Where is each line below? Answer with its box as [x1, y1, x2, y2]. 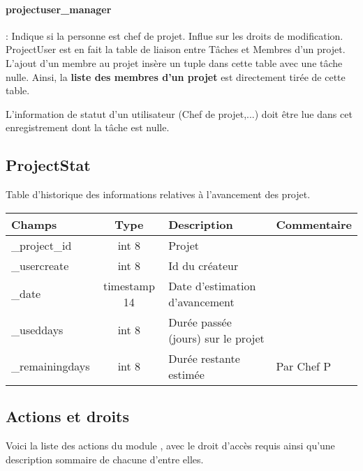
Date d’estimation [168, 277, 256, 294]
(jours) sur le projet [168, 329, 265, 346]
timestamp [103, 277, 155, 294]
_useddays [11, 322, 64, 338]
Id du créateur [168, 257, 239, 274]
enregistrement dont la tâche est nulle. [6, 120, 170, 135]
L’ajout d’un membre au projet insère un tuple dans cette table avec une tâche [6, 55, 343, 70]
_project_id [11, 237, 72, 253]
